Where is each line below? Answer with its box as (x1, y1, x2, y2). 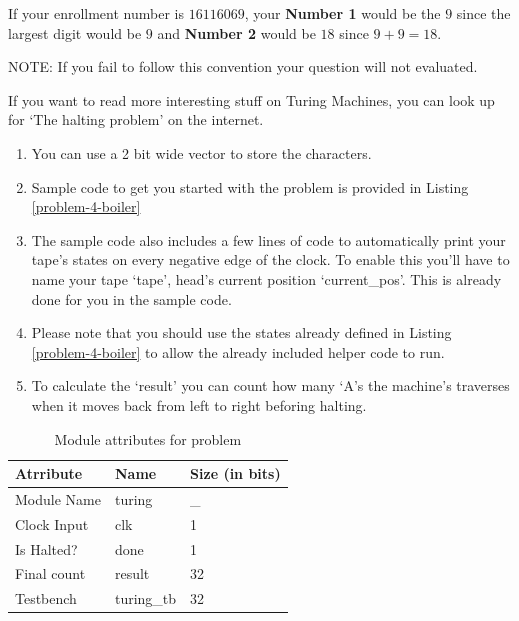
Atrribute (15, 463, 83, 484)
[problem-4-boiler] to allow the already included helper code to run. (31, 341, 445, 362)
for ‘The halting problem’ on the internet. (8, 109, 264, 130)
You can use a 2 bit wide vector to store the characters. (31, 142, 372, 163)
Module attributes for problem (54, 428, 242, 449)
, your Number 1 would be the (244, 3, 441, 23)
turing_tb (114, 588, 177, 609)
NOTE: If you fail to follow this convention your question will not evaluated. (8, 56, 478, 77)
